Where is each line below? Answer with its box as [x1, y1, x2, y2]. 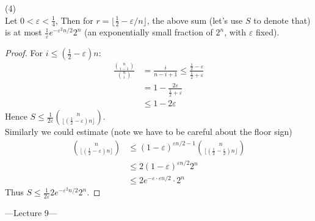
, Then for [55, 13, 93, 26]
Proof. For [5, 46, 43, 59]
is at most [5, 26, 42, 38]
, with [224, 26, 247, 38]
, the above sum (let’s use [147, 13, 243, 26]
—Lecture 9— [5, 206, 57, 219]
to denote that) [253, 13, 311, 26]
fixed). [255, 26, 280, 38]
